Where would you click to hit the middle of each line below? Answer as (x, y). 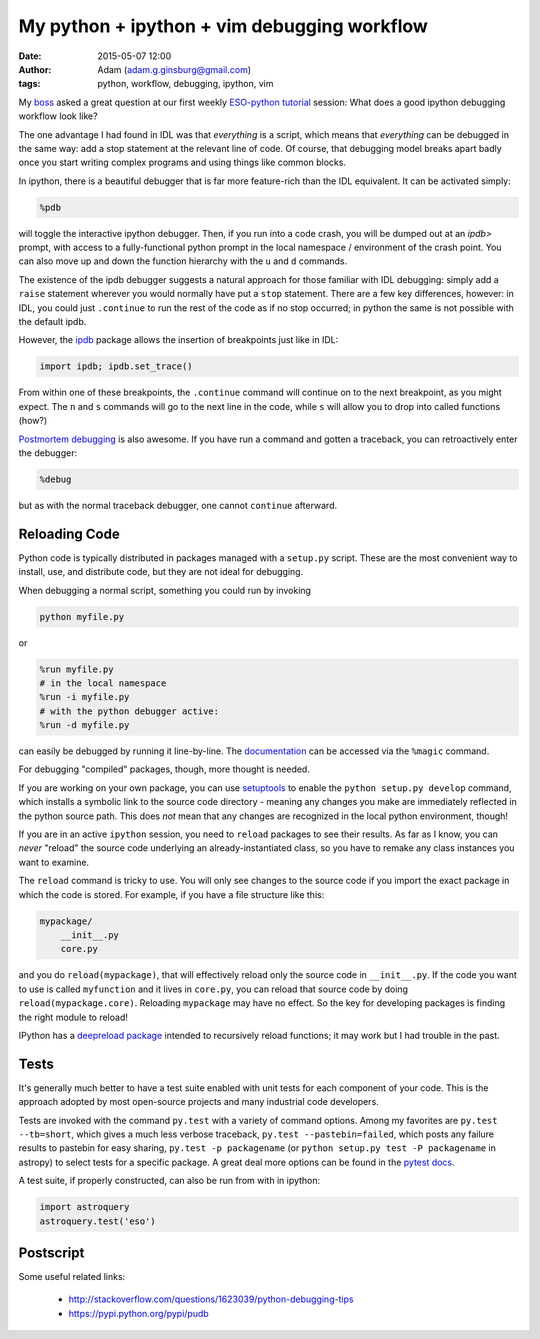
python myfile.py (82, 616)
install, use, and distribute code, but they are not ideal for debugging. (161, 572)
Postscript (51, 1252)
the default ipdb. (52, 321)
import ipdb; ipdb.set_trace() (116, 366)
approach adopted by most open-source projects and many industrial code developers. (198, 1102)
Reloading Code (69, 533)
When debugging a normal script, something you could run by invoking (165, 590)
